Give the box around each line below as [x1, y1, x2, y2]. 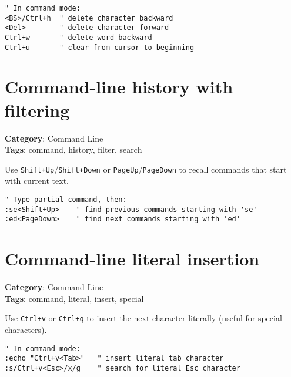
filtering [5, 97, 70, 122]
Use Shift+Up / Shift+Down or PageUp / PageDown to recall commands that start [5, 163, 287, 175]
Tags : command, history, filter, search [5, 143, 142, 156]
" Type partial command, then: [5, 196, 127, 204]
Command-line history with [5, 75, 233, 99]
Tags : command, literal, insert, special [5, 292, 144, 304]
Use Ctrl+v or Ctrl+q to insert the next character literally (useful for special [5, 312, 282, 324]
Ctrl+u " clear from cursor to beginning [5, 43, 195, 52]
